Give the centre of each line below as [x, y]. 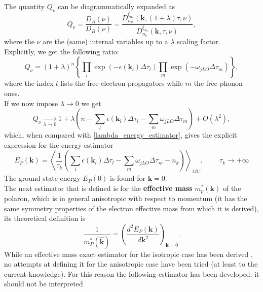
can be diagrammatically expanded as [116, 6]
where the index [29, 83]
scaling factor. [199, 41]
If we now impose [31, 103]
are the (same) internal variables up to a [105, 41]
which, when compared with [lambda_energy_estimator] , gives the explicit [121, 135]
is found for [128, 178]
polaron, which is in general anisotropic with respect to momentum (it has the [126, 198]
